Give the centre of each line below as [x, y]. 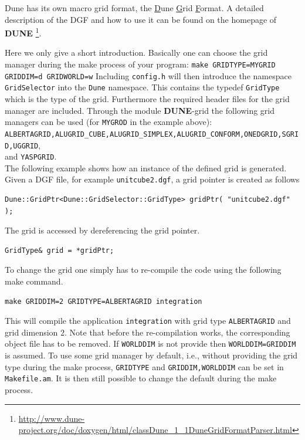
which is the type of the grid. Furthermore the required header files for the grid [147, 99]
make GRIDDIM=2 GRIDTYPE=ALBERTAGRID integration [104, 301]
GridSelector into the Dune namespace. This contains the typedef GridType [142, 87]
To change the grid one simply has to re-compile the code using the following [143, 270]
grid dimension [31, 332]
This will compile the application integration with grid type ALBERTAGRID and [148, 321]
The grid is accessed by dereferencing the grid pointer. [102, 230]
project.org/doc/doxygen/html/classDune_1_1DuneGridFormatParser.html [155, 430]
